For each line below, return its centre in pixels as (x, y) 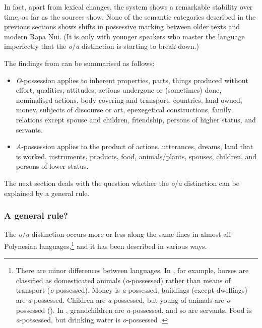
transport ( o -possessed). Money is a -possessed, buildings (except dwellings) (132, 290)
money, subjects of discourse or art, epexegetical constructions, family (124, 110)
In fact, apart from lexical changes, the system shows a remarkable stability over (128, 7)
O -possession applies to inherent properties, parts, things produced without (132, 80)
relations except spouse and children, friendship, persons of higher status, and (136, 119)
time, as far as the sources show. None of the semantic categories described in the (130, 16)
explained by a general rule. (47, 193)
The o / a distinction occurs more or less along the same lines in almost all (118, 234)
